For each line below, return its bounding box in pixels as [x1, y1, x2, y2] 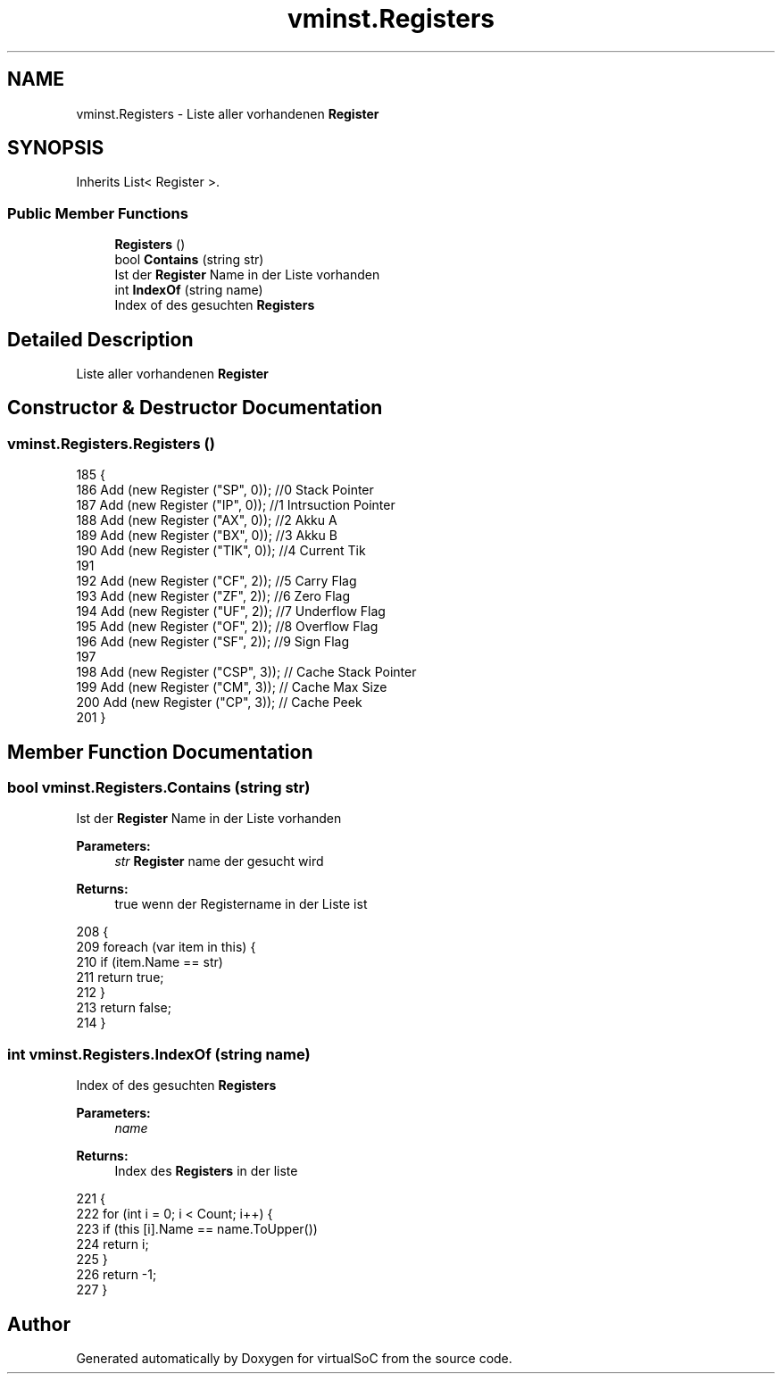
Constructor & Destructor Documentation [7, 396, 383, 420]
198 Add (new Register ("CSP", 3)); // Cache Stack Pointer [76, 664, 417, 680]
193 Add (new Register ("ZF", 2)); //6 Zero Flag [76, 588, 351, 604]
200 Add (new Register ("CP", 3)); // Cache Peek [76, 695, 362, 711]
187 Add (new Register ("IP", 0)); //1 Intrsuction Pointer [76, 497, 395, 513]
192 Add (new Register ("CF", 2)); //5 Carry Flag [76, 573, 357, 589]
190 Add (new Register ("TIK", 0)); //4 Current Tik [76, 543, 366, 559]
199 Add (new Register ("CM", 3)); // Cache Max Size [76, 679, 387, 695]
